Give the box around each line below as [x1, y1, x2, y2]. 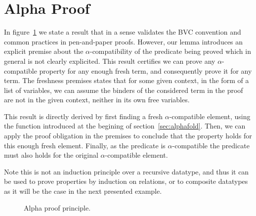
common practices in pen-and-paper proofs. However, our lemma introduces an [4, 36, 243, 46]
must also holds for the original [4, 150, 98, 160]
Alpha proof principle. [24, 202, 91, 213]
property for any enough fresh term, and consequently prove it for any [39, 65, 252, 76]
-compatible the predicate [172, 140, 250, 150]
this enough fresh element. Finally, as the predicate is [4, 140, 166, 150]
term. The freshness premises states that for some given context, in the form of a [4, 75, 249, 86]
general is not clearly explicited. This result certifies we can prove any [4, 55, 215, 66]
